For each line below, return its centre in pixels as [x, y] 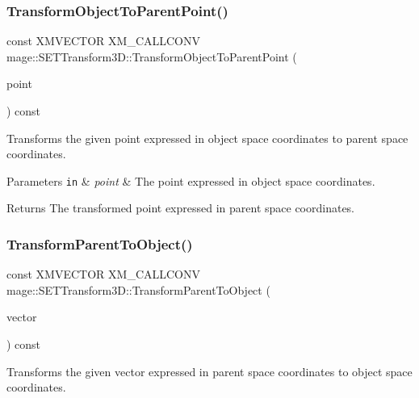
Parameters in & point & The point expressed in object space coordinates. [191, 180]
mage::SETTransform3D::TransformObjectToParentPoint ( [152, 56]
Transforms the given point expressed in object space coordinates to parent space [207, 138]
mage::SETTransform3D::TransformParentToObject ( [138, 289]
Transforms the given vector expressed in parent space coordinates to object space [209, 371]
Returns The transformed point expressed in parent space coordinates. [181, 208]
